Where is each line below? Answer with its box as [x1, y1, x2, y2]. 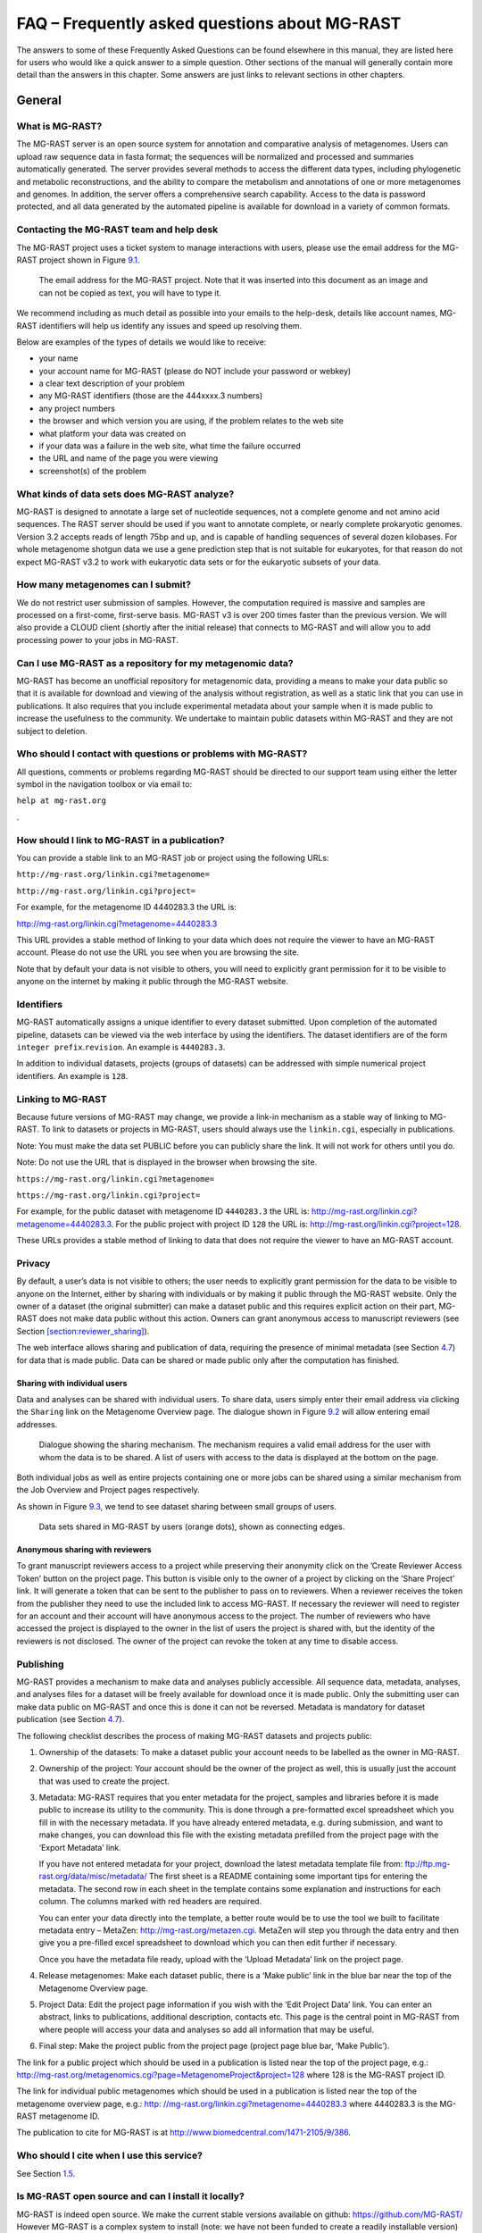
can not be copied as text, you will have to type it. [38, 287, 222, 298]
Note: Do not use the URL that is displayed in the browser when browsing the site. [16, 1157, 318, 1167]
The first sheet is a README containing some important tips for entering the [148, 1871, 428, 1882]
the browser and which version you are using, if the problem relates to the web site [38, 415, 344, 426]
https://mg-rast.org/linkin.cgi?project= [16, 1190, 201, 1200]
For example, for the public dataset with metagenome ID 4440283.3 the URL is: [16, 1206, 310, 1217]
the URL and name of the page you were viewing [38, 453, 219, 464]
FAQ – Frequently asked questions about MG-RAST [16, 13, 402, 33]
